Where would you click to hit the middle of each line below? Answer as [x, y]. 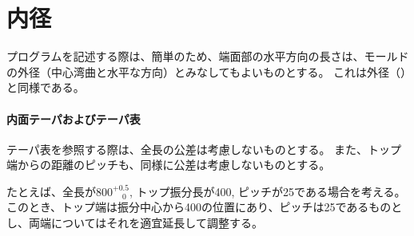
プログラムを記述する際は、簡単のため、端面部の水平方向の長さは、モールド [208, 56]
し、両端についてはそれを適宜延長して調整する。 [135, 223]
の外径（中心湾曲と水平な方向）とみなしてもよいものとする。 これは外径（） [207, 71]
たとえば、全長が [51, 191]
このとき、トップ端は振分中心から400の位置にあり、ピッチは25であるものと [205, 207]
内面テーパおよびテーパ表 [74, 118]
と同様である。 [46, 87]
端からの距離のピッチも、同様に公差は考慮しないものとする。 [169, 165]
